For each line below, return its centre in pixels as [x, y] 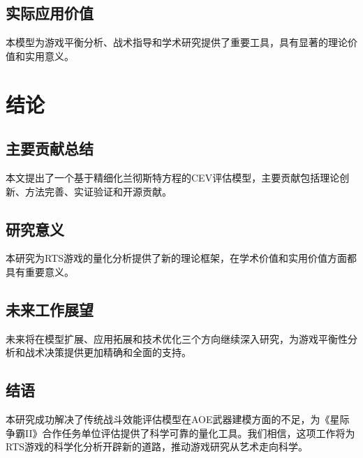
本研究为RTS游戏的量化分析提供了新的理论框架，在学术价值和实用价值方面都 [181, 258]
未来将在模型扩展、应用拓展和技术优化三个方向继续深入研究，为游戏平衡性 [177, 338]
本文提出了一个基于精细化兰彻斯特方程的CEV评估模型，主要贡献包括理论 [173, 177]
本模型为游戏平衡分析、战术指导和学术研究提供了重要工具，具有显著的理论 [177, 42]
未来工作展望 [50, 309]
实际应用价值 [50, 13]
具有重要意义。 [40, 271]
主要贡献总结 [50, 148]
